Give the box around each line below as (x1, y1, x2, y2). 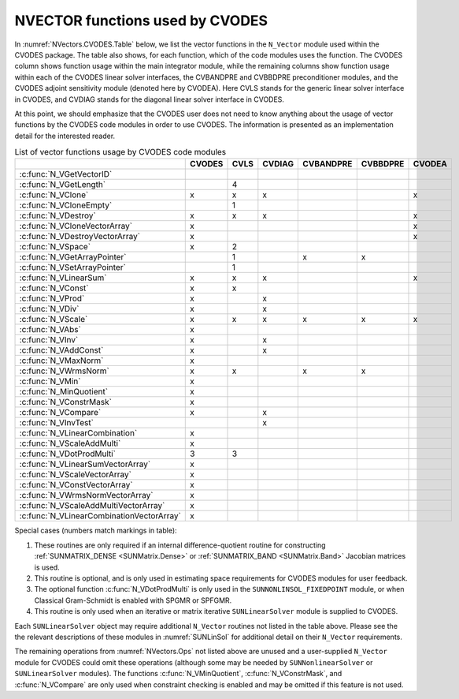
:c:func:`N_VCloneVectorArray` (19, 221, 133, 232)
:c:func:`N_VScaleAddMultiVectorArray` (19, 500, 165, 511)
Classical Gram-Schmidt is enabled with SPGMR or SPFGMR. (34, 596, 232, 605)
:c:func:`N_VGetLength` (19, 179, 106, 190)
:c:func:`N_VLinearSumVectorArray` (19, 458, 151, 469)
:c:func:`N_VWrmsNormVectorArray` (19, 490, 154, 501)
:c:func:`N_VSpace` (19, 241, 91, 252)
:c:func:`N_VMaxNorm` (19, 355, 104, 366)
